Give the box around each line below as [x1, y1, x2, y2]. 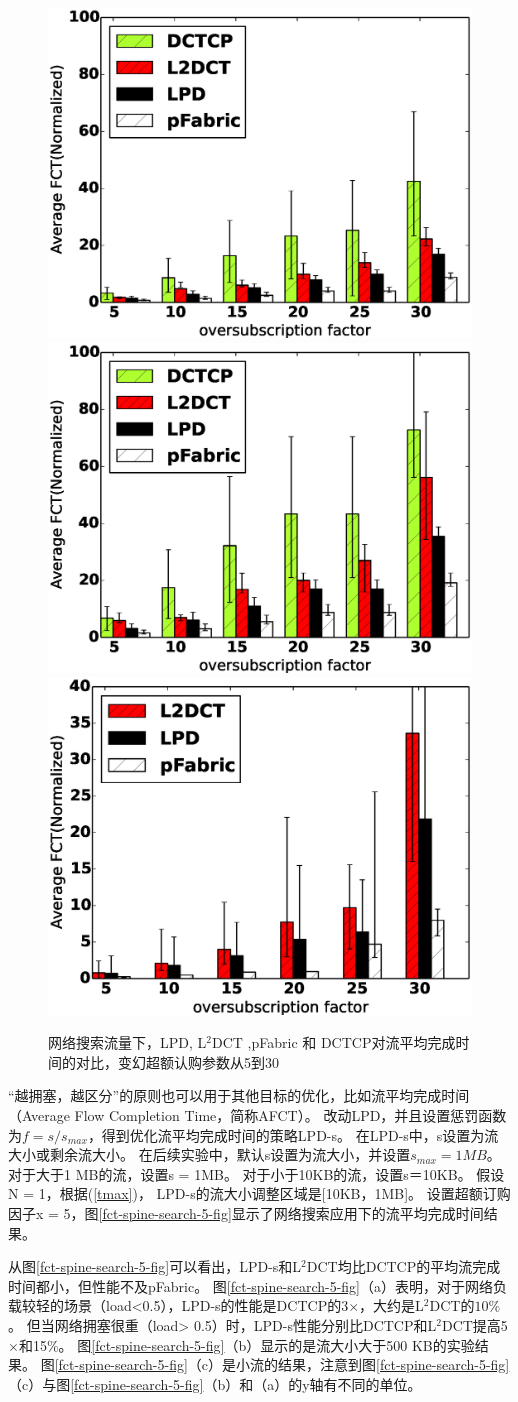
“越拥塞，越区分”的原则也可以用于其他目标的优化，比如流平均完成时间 [8, 1085, 470, 1106]
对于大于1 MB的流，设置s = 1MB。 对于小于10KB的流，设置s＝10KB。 [8, 1163, 472, 1184]
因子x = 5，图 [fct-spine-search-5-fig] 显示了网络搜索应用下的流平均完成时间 [8, 1202, 484, 1223]
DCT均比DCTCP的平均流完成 [306, 1256, 501, 1277]
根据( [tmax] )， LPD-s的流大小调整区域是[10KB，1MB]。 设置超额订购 [59, 1183, 511, 1204]
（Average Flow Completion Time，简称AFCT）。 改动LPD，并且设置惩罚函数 [8, 1105, 507, 1126]
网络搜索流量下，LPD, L [48, 1032, 207, 1053]
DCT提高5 [441, 1314, 508, 1335]
